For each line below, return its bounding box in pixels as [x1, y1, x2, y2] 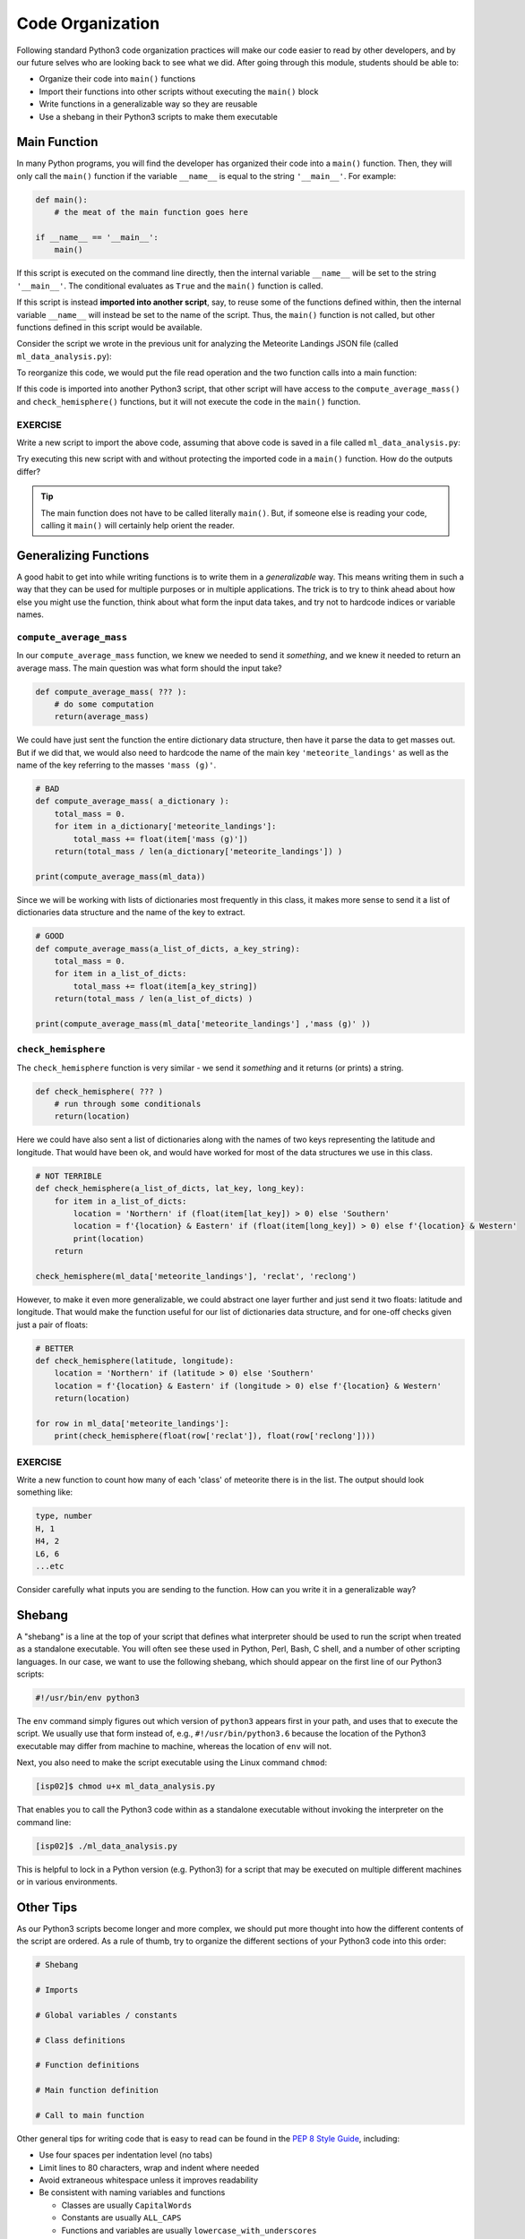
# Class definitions [35, 2035, 125, 2046]
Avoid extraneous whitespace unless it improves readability [39, 2175, 259, 2185]
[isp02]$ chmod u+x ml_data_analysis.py [35, 1781, 215, 1791]
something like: [16, 1487, 73, 1497]
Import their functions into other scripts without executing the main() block [39, 86, 319, 97]
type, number [35, 1511, 93, 1522]
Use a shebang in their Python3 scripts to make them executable [39, 111, 278, 122]
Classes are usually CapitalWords [61, 2200, 193, 2210]
